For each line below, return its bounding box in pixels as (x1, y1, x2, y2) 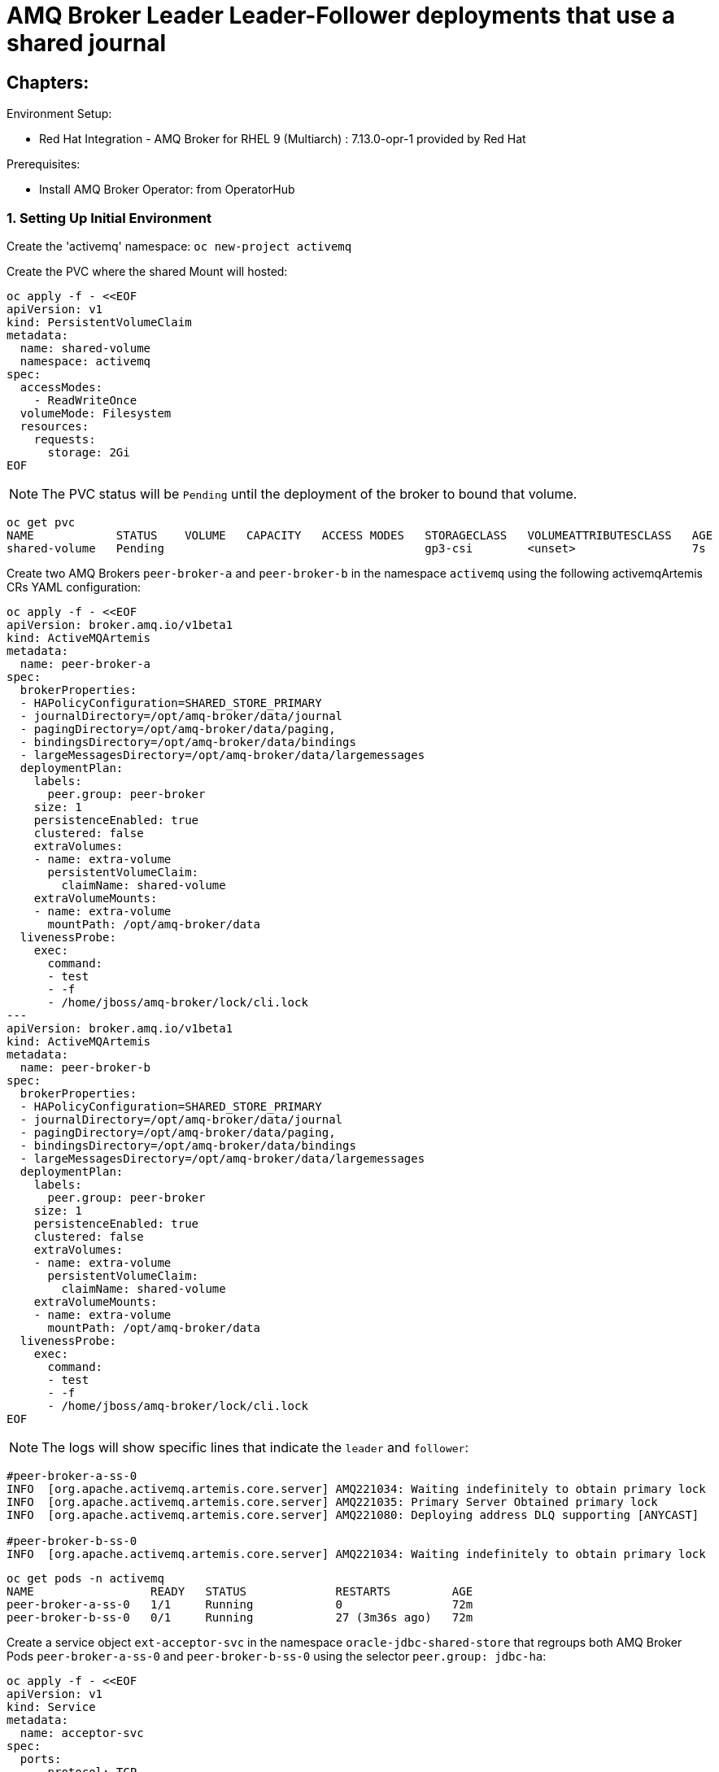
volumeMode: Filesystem (20, 406, 172, 420)
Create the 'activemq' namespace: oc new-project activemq (7, 238, 352, 253)
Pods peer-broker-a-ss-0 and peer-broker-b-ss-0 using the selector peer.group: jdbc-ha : (7, 1648, 547, 1663)
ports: (20, 1752, 62, 1765)
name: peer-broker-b (20, 1060, 151, 1074)
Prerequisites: (7, 157, 81, 172)
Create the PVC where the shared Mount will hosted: (7, 264, 288, 278)
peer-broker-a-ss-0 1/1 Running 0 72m (7, 1597, 473, 1611)
